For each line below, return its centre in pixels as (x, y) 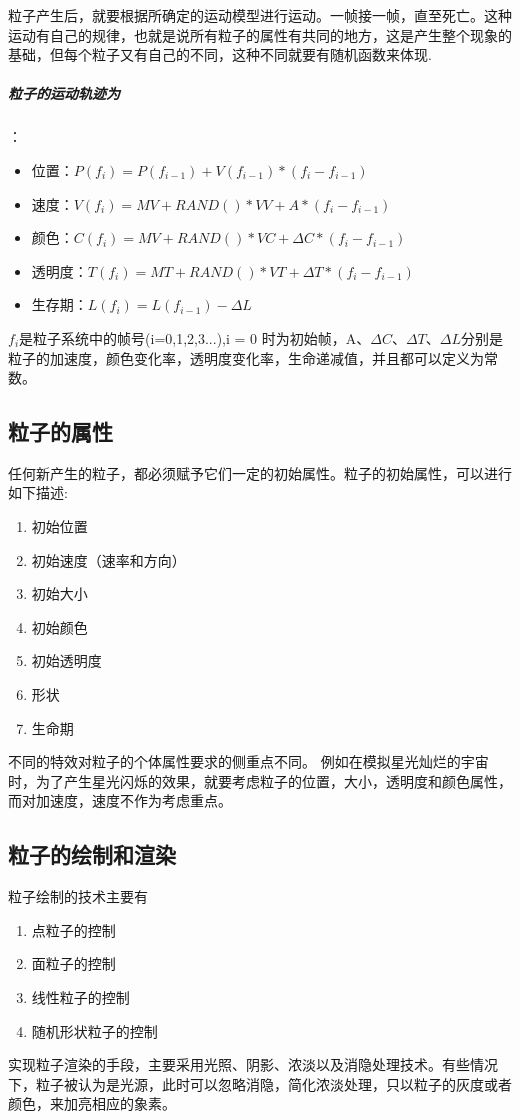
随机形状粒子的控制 (94, 1030)
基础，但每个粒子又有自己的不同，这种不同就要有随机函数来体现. (220, 54)
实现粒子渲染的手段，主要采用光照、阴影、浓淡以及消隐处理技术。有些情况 (253, 1064)
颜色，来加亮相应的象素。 (92, 1103)
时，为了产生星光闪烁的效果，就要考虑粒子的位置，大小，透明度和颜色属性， (260, 780)
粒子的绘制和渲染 (92, 854)
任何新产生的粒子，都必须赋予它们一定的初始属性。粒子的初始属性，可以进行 (260, 472)
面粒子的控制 (73, 963)
